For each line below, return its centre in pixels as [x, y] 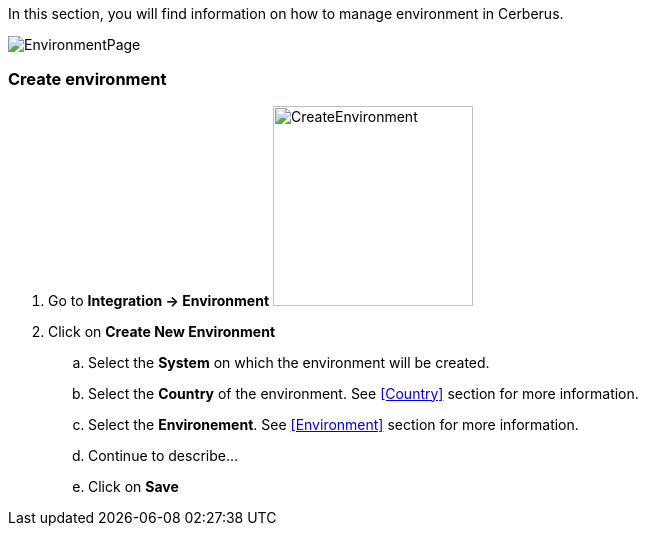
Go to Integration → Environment [159, 300]
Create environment [87, 79]
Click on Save [133, 486]
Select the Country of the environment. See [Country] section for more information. [363, 393]
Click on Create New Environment [162, 331]
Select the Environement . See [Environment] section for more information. [333, 424]
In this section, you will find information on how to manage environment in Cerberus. [286, 13]
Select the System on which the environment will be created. [289, 362]
